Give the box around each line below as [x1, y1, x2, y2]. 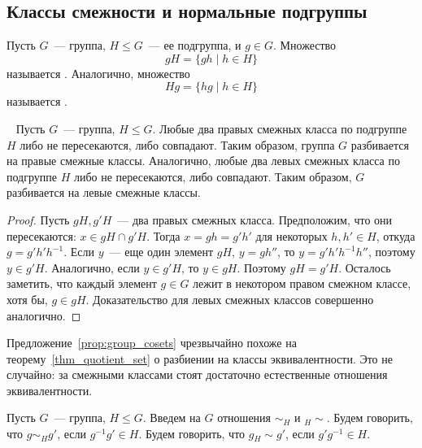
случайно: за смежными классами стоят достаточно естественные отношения [7, 366, 388, 383]
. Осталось [338, 259, 391, 276]
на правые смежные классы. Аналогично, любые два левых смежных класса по [7, 152, 400, 169]
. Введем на [142, 409, 201, 426]
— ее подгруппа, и [148, 37, 241, 54]
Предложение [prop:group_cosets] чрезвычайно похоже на [7, 334, 297, 351]
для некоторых [255, 227, 328, 244]
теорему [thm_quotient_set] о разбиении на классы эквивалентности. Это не [7, 350, 393, 367]
